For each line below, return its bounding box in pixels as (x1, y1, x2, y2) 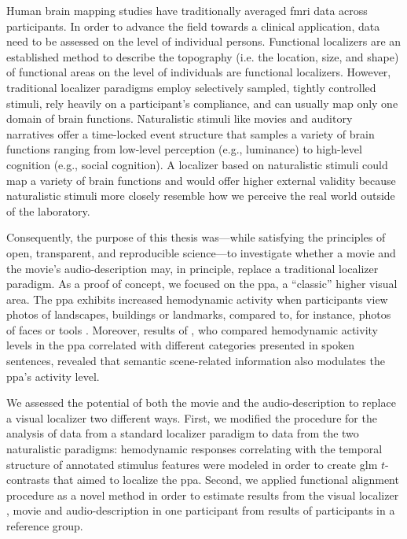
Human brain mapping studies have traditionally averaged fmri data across (6, 2, 368, 18)
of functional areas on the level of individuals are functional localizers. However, (6, 64, 391, 80)
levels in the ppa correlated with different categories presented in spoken (6, 337, 355, 353)
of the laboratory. (6, 202, 90, 219)
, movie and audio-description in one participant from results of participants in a (6, 502, 395, 519)
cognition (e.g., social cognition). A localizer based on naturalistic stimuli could (6, 156, 388, 172)
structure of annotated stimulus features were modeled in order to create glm (6, 456, 378, 472)
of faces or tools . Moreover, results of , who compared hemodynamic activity (6, 321, 378, 338)
